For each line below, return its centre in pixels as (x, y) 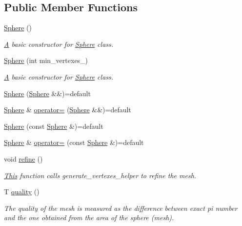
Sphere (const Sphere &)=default (54, 126)
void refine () (23, 158)
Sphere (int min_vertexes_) (46, 60)
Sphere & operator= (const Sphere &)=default (74, 142)
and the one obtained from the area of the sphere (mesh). (89, 217)
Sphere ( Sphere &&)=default (47, 93)
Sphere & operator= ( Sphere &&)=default (68, 110)
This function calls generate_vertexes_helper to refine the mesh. (100, 175)
